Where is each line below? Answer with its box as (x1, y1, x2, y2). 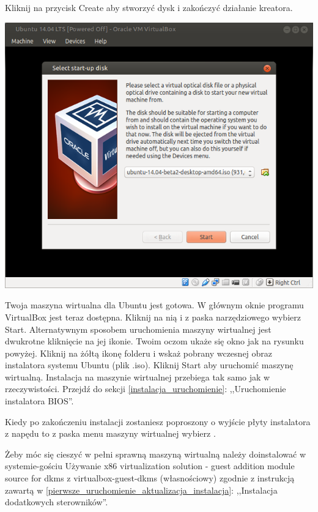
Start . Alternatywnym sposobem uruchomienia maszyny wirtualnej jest (5, 322, 272, 335)
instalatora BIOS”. (5, 395, 74, 407)
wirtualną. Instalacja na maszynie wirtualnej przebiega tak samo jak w (5, 370, 270, 383)
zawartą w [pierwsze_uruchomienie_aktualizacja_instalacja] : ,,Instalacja (5, 483, 278, 496)
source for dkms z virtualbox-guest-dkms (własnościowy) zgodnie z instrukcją (5, 472, 295, 484)
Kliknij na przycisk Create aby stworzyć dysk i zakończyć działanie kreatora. (5, 1, 293, 13)
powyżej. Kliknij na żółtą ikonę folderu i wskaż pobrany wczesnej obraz (5, 346, 273, 359)
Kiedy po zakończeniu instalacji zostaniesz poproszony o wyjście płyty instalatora (5, 415, 311, 428)
